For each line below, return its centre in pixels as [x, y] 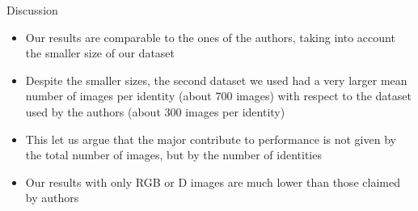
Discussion [32, 10]
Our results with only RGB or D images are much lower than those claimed [213, 181]
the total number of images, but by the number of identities [173, 155]
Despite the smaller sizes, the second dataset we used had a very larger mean [216, 80]
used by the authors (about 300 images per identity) [155, 111]
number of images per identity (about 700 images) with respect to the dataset [218, 96]
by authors [52, 198]
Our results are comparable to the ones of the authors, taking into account [210, 37]
